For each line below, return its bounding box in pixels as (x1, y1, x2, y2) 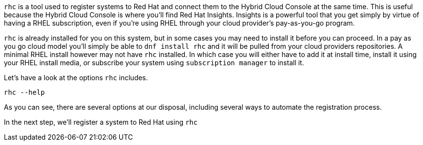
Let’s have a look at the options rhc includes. (4, 73, 148, 82)
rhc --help (4, 88, 45, 96)
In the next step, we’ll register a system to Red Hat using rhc (4, 118, 198, 126)
